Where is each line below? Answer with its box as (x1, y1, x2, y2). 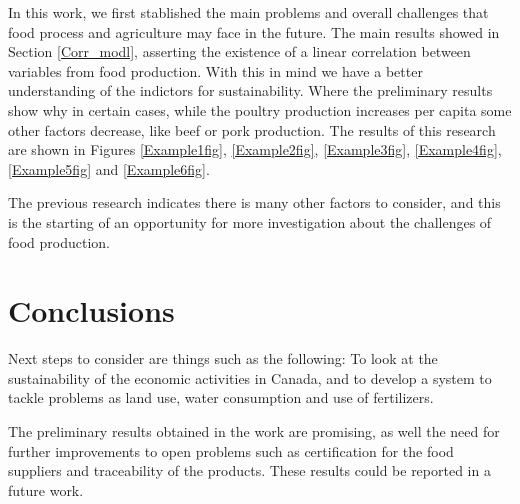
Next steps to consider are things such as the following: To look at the (8, 348, 438, 369)
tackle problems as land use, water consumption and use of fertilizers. (8, 387, 434, 408)
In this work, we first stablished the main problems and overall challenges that (8, 2, 489, 22)
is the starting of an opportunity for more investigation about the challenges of (8, 211, 492, 232)
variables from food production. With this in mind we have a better (8, 60, 423, 81)
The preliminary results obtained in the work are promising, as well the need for (8, 421, 500, 442)
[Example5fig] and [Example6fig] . (8, 158, 210, 179)
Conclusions (8, 290, 175, 331)
